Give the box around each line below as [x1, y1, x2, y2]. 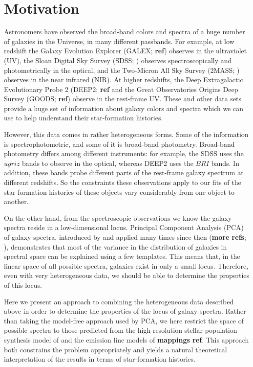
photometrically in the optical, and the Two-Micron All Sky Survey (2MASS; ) [4, 65, 240, 75]
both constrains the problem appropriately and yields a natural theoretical [4, 344, 227, 354]
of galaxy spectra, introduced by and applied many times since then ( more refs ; [4, 232, 246, 242]
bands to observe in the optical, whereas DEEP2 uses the [22, 158, 193, 168]
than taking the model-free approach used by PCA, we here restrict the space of [4, 315, 244, 325]
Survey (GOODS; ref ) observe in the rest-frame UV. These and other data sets [4, 93, 242, 104]
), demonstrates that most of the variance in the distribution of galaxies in [4, 241, 227, 252]
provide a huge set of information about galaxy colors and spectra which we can [4, 103, 243, 113]
